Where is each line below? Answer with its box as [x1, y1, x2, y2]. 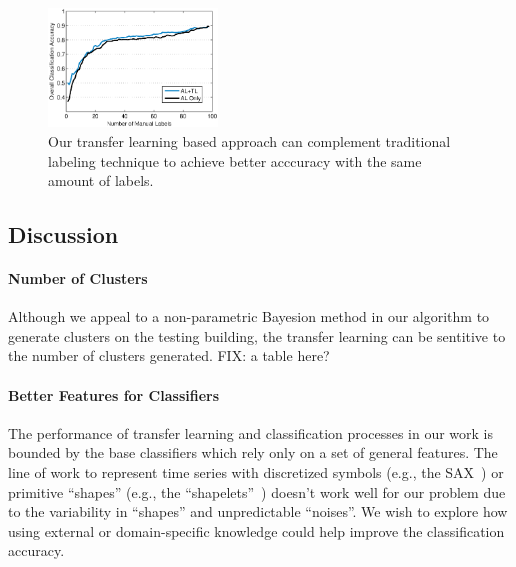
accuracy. [8, 540, 65, 561]
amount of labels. [48, 170, 154, 191]
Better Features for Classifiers [8, 384, 220, 405]
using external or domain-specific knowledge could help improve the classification [8, 520, 505, 541]
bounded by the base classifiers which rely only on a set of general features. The [8, 442, 498, 463]
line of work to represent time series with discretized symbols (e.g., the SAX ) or [8, 462, 504, 483]
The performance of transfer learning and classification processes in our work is [8, 422, 494, 443]
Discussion [8, 219, 119, 250]
